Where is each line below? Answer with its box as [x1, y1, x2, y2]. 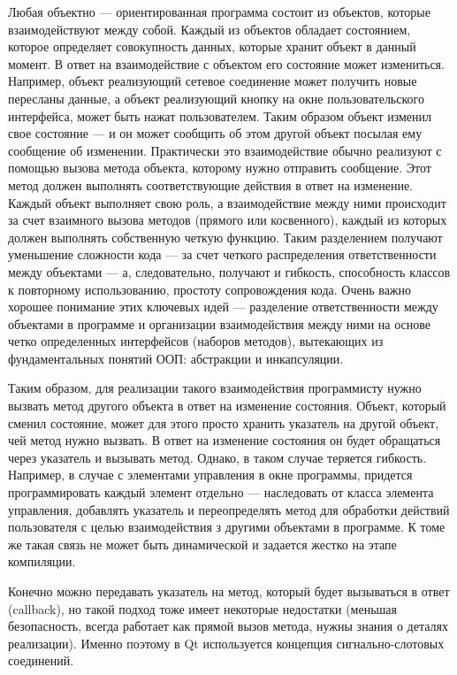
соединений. [8, 651, 74, 670]
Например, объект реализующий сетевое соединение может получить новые [8, 72, 417, 90]
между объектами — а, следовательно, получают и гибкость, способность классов [8, 262, 451, 280]
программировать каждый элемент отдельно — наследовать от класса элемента [8, 483, 434, 502]
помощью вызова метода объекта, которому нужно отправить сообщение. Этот [8, 158, 431, 177]
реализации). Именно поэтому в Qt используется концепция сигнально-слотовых [8, 633, 445, 652]
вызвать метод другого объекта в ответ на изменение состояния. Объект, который [8, 396, 446, 415]
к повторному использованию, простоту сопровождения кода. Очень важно [8, 280, 412, 298]
